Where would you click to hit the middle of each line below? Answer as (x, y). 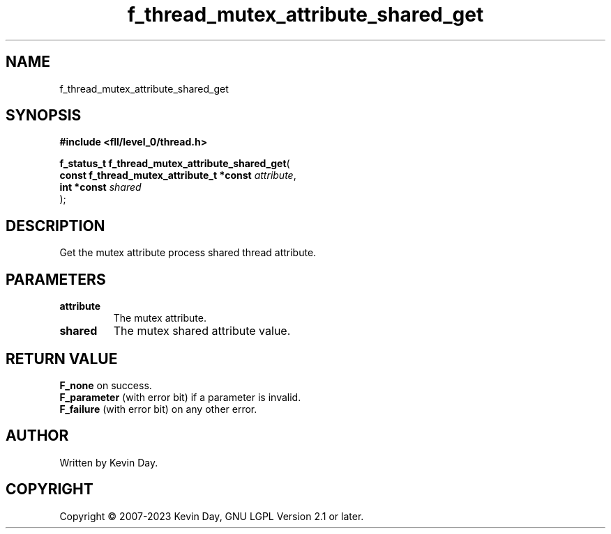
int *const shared (100, 187)
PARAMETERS (56, 279)
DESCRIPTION (55, 226)
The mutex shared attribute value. (202, 331)
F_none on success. (106, 385)
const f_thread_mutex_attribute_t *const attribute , (178, 175)
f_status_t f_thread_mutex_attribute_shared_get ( (175, 164)
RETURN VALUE (62, 359)
